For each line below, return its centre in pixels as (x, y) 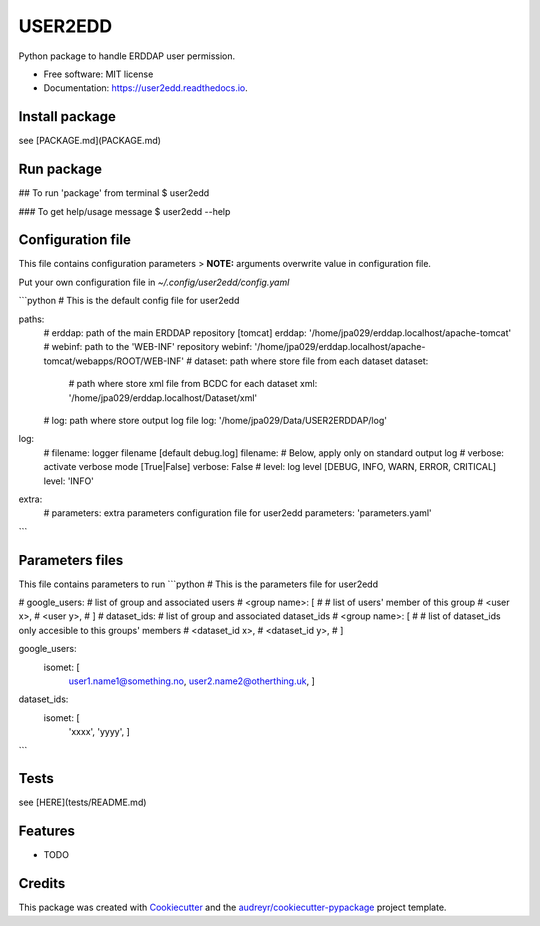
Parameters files (71, 560)
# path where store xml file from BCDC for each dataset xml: (193, 384)
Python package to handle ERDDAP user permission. (127, 56)
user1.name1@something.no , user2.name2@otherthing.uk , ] (191, 681)
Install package (67, 116)
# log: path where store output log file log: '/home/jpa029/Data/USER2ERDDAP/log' (215, 420)
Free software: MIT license (98, 74)
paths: (31, 319)
